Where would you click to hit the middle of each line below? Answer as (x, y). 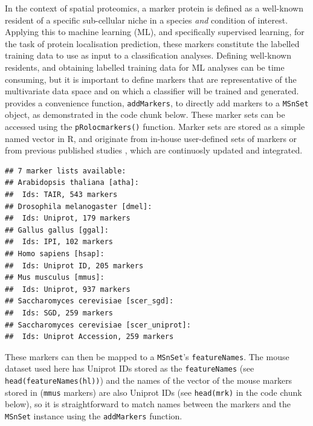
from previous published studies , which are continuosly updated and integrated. (154, 150)
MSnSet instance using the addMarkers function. (94, 415)
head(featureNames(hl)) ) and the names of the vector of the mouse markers (149, 380)
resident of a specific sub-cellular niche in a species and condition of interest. (147, 20)
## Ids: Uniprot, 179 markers (68, 218)
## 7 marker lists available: (66, 171)
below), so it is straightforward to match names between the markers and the (148, 404)
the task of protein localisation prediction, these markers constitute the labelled (152, 43)
